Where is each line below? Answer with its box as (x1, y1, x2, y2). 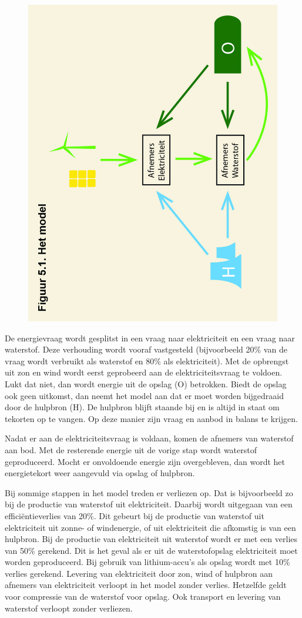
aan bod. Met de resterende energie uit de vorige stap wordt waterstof (5, 443, 257, 456)
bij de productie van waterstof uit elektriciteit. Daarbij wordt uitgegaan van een (5, 498, 293, 510)
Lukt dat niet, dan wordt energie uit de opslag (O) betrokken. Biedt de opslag (5, 377, 287, 390)
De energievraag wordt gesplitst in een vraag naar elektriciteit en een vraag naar (5, 331, 295, 344)
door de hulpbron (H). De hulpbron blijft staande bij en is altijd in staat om (5, 401, 280, 413)
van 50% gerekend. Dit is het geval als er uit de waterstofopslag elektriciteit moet (5, 544, 298, 556)
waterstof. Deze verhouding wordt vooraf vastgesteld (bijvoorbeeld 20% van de (5, 343, 287, 355)
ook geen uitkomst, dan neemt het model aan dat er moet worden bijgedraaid (5, 389, 284, 401)
